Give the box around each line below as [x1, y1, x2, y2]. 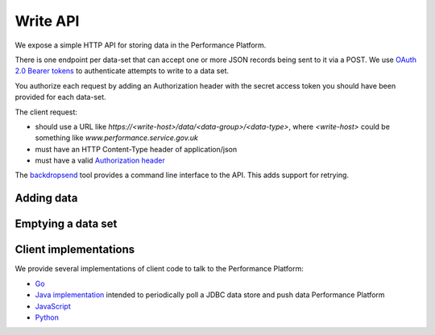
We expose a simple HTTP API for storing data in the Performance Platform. [14, 40, 267, 50]
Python [35, 312, 60, 322]
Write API [14, 12, 80, 30]
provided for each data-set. [14, 93, 106, 102]
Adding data [14, 192, 78, 205]
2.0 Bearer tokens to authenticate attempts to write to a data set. [14, 66, 230, 76]
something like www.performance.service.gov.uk [35, 133, 199, 143]
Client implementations [14, 242, 135, 257]
